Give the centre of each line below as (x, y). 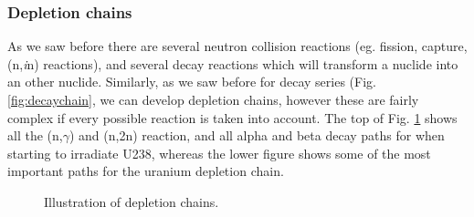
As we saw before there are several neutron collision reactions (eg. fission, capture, (237, 46)
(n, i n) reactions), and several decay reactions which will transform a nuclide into (233, 63)
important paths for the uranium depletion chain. (146, 171)
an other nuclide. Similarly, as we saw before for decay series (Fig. (192, 82)
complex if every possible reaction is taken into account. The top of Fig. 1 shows (232, 117)
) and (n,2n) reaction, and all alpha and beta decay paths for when (257, 135)
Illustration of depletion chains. (132, 201)
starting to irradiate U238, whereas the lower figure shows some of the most (219, 153)
